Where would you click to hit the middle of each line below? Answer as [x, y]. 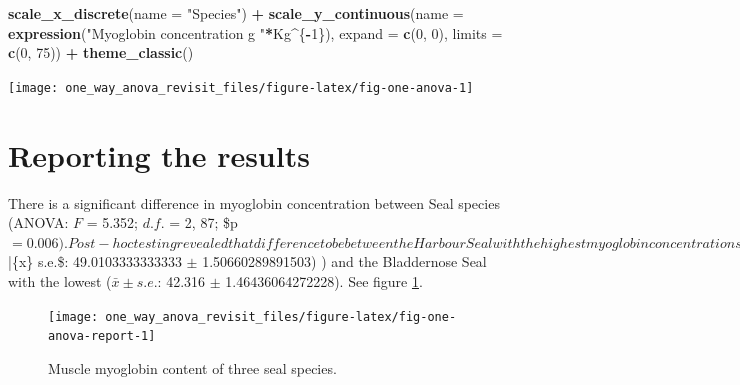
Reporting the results [159, 154]
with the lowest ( [60, 280]
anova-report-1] [102, 336]
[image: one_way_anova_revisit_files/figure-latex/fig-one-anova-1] [241, 87]
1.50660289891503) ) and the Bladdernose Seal [344, 261]
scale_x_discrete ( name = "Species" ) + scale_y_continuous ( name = [236, 13]
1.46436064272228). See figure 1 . [324, 280]
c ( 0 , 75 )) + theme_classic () [101, 52]
